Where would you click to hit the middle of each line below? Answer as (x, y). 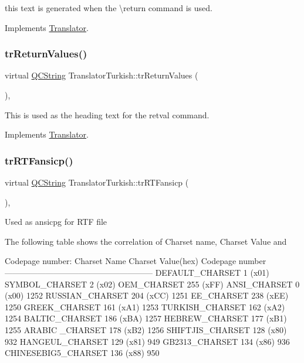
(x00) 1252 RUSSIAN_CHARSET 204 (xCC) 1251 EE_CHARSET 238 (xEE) (147, 295)
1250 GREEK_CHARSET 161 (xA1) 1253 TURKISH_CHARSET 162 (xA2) (145, 307)
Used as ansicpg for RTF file (56, 222)
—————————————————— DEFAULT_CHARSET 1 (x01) (137, 272)
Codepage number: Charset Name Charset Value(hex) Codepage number (136, 261)
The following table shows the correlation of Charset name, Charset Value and (146, 241)
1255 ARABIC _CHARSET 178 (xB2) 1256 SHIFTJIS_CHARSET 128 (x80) (146, 329)
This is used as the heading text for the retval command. (107, 114)
